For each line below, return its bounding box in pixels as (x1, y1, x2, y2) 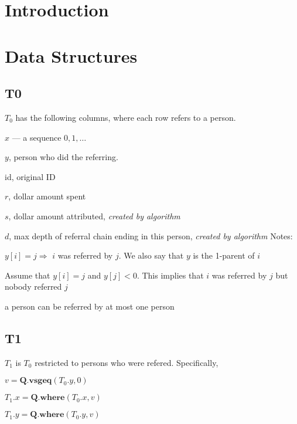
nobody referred (5, 280, 62, 293)
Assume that (5, 269, 50, 281)
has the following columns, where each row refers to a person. (15, 111, 236, 123)
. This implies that (136, 269, 204, 281)
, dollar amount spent (8, 190, 86, 202)
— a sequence (12, 131, 62, 143)
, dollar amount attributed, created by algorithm (8, 209, 180, 222)
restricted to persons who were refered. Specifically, (35, 356, 219, 368)
